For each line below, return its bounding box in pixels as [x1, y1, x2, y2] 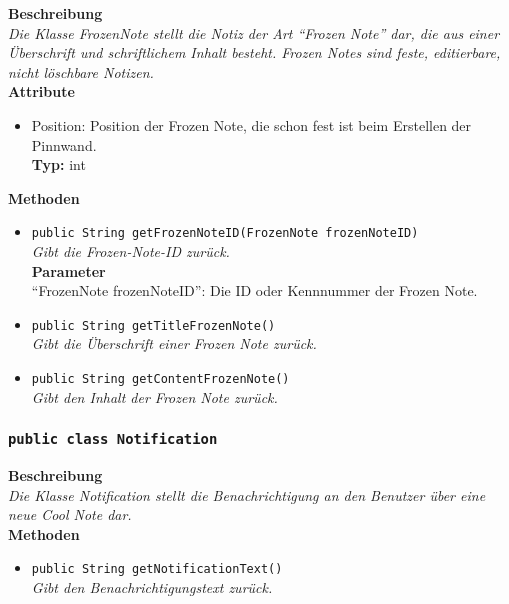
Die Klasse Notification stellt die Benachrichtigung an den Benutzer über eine [8, 484, 486, 505]
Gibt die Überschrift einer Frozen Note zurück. [31, 333, 317, 354]
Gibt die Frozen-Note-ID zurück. [31, 241, 230, 261]
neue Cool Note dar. [8, 504, 132, 525]
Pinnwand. [31, 134, 97, 155]
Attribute [8, 81, 75, 102]
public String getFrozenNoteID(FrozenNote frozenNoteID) [31, 226, 419, 241]
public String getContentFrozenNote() [31, 372, 290, 387]
